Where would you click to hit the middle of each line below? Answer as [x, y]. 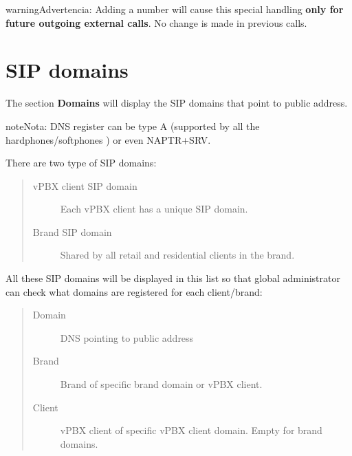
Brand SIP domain [72, 231]
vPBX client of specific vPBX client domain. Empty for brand [191, 430]
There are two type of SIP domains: [81, 163]
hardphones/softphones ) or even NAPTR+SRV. [108, 139]
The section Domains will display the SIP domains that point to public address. [177, 103]
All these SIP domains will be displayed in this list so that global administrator [173, 278]
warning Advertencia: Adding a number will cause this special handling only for [175, 9]
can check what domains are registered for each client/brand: [134, 291]
